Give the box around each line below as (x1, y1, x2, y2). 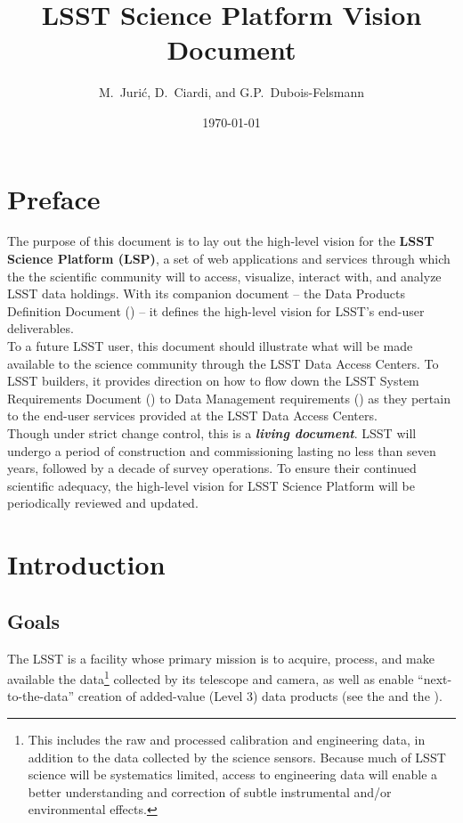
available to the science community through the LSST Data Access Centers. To (7, 354, 439, 372)
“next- (418, 669, 452, 688)
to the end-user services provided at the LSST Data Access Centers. (7, 406, 378, 425)
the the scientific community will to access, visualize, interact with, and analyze (7, 266, 442, 285)
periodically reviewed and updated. (7, 493, 199, 512)
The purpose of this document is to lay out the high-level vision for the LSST (7, 232, 435, 250)
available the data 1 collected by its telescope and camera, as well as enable (7, 667, 414, 688)
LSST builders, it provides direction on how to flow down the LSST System (7, 371, 419, 390)
